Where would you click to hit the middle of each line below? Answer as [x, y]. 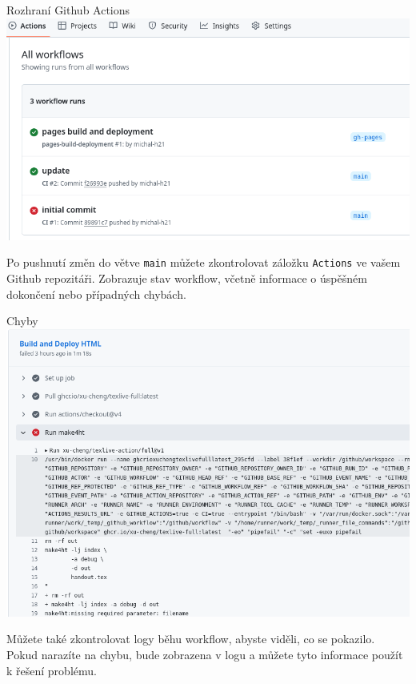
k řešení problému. [52, 670]
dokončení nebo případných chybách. [96, 294]
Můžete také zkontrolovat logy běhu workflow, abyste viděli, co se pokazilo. [191, 639]
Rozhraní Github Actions [68, 10]
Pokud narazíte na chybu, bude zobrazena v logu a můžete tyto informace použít [205, 655]
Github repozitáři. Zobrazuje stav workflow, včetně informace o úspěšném [187, 278]
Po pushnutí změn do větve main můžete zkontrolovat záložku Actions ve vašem [204, 262]
